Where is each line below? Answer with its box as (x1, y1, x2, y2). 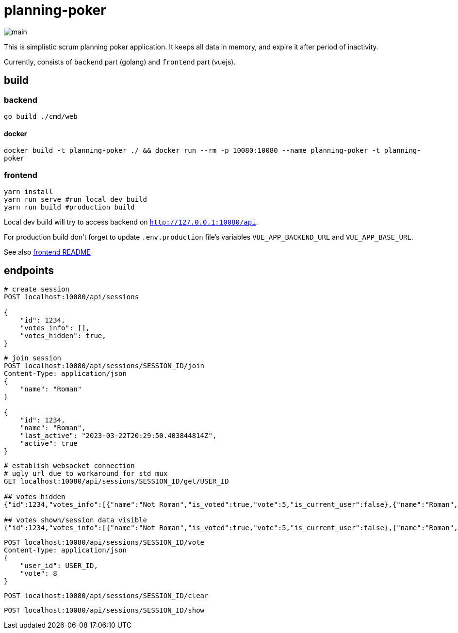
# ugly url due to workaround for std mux (4, 469, 168, 477)
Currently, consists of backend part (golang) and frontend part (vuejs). (4, 57, 236, 66)
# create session (4, 285, 69, 293)
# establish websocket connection (4, 461, 135, 470)
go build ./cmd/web (4, 112, 78, 120)
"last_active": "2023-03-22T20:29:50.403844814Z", (20, 431, 217, 439)
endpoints (4, 264, 54, 277)
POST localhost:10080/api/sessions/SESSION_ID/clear (4, 591, 209, 600)
